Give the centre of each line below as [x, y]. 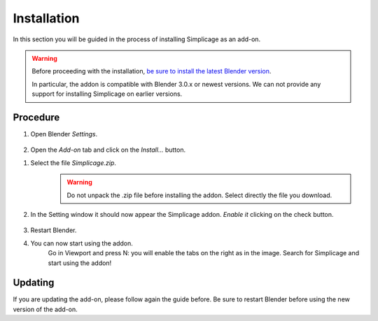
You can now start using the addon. [82, 243]
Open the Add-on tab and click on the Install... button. [108, 150]
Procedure [36, 117]
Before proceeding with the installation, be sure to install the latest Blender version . [152, 71]
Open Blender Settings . [64, 134]
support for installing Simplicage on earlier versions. [107, 94]
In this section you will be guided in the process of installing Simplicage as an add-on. [137, 39]
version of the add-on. [45, 309]
